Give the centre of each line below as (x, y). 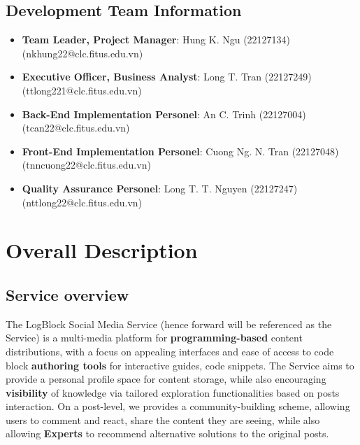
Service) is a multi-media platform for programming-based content (154, 338)
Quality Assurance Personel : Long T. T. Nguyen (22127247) (160, 188)
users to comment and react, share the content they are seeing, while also (163, 419)
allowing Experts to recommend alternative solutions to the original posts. (167, 433)
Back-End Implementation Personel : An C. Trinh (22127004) (164, 114)
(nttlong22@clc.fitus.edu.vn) (82, 202)
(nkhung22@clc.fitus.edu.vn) (82, 53)
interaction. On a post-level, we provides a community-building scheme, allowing (178, 406)
